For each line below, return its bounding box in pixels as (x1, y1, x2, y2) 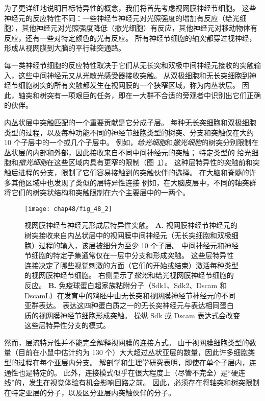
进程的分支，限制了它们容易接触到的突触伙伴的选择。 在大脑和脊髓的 (18, 167, 249, 177)
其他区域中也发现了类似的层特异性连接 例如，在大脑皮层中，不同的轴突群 (11, 177, 256, 187)
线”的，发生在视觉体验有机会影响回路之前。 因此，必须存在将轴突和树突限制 (4, 377, 260, 388)
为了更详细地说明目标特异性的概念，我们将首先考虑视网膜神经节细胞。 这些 (4, 3, 256, 13)
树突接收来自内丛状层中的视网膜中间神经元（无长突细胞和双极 (24, 229, 231, 240)
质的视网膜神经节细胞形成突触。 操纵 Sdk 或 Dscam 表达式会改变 (24, 310, 241, 320)
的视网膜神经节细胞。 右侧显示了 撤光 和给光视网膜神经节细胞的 (24, 270, 234, 280)
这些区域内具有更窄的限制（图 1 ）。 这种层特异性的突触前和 (54, 157, 253, 168)
